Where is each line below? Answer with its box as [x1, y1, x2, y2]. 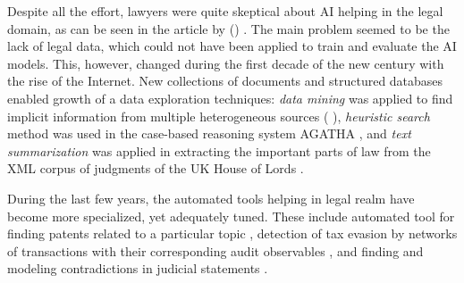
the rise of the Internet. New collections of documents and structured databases [7, 71, 443, 90]
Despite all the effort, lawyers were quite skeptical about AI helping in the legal [7, 2, 443, 20]
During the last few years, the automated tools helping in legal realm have [7, 188, 415, 207]
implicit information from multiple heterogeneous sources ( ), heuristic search [7, 106, 430, 125]
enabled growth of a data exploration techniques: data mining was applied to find [7, 88, 453, 107]
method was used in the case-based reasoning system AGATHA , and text [7, 124, 411, 143]
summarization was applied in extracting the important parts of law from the [7, 141, 431, 160]
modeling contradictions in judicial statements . [7, 259, 268, 278]
